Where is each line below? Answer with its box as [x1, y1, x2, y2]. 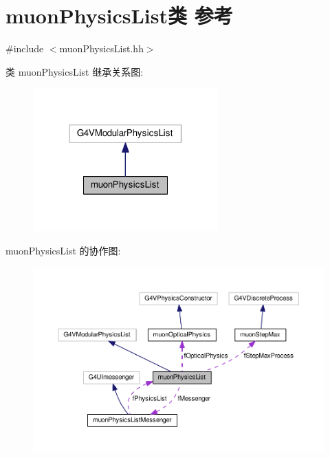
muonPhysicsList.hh [59, 41, 144, 56]
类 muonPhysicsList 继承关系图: [5, 64, 144, 78]
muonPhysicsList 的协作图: [5, 243, 121, 257]
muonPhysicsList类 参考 [5, 1, 233, 30]
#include [5, 41, 44, 56]
